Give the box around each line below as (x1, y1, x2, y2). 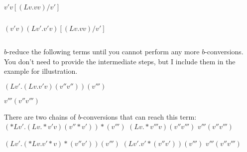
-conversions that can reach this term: (81, 111, 197, 122)
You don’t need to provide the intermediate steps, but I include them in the (4, 56, 236, 66)
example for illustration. (4, 66, 78, 76)
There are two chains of (4, 111, 76, 122)
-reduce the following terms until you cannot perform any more (7, 46, 200, 56)
